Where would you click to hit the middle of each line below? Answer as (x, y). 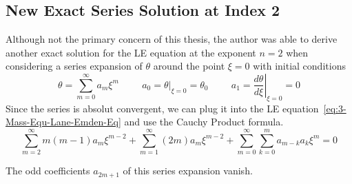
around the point (189, 66)
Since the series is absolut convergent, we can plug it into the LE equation (162, 108)
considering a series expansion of (74, 66)
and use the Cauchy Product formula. (204, 122)
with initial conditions (299, 66)
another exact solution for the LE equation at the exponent (131, 52)
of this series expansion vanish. (188, 171)
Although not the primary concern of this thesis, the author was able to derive (172, 39)
